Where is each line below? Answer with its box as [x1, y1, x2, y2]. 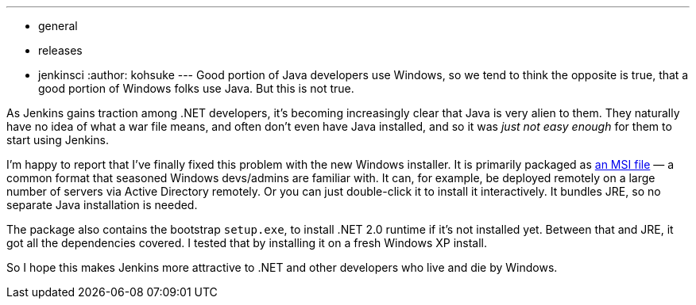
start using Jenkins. [6, 133, 109, 147]
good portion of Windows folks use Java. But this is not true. [38, 82, 354, 95]
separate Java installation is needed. [6, 198, 198, 212]
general [38, 19, 78, 32]
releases [38, 44, 83, 57]
